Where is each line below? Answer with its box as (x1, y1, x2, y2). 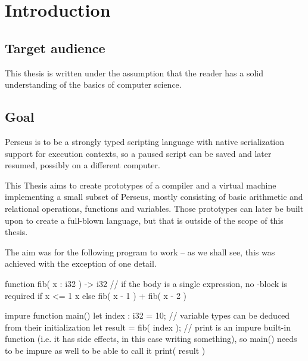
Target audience (5, 38, 105, 57)
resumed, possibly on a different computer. (5, 159, 160, 171)
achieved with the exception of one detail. (5, 257, 157, 270)
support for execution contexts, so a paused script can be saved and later (5, 147, 272, 159)
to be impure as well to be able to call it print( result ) (5, 344, 206, 356)
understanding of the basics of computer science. (5, 78, 182, 91)
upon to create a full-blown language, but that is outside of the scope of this (5, 214, 284, 226)
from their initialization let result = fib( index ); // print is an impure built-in (5, 320, 291, 333)
